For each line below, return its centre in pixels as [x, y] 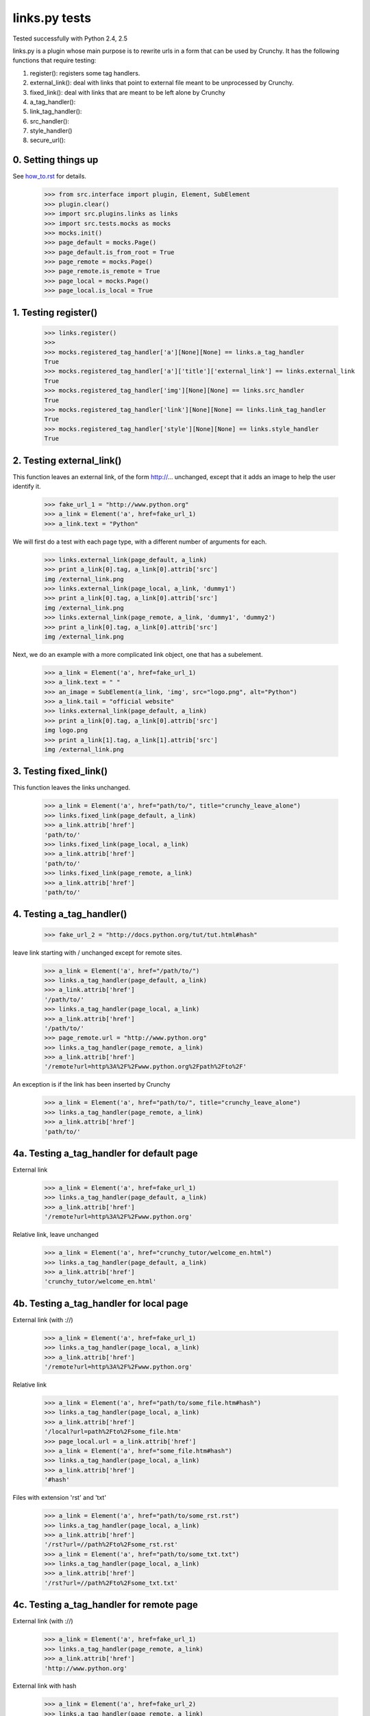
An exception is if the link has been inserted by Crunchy [91, 1085]
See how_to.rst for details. [50, 176]
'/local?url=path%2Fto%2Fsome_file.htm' [113, 1432]
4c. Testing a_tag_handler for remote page [105, 1605]
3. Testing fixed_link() [60, 771]
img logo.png [66, 730]
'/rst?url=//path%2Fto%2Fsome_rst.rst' [111, 1545]
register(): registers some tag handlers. [85, 73]
